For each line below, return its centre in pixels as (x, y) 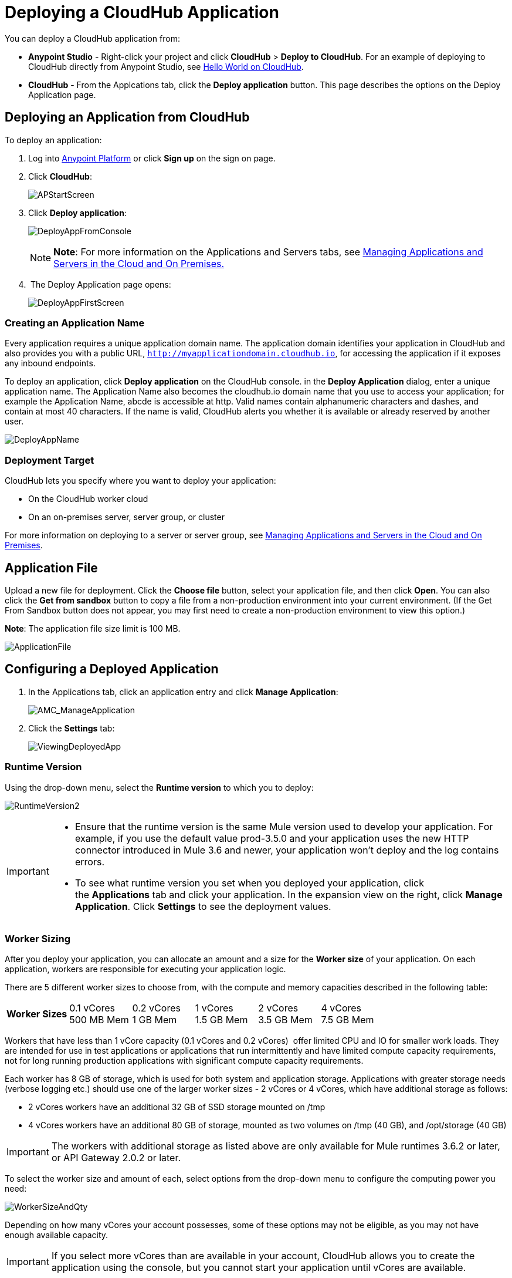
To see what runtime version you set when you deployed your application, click (249, 883)
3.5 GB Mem (285, 1020)
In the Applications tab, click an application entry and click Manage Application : (183, 692)
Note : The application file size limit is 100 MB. (93, 628)
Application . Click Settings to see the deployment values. (203, 906)
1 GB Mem (155, 1020)
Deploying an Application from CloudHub (127, 117)
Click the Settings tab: (72, 728)
